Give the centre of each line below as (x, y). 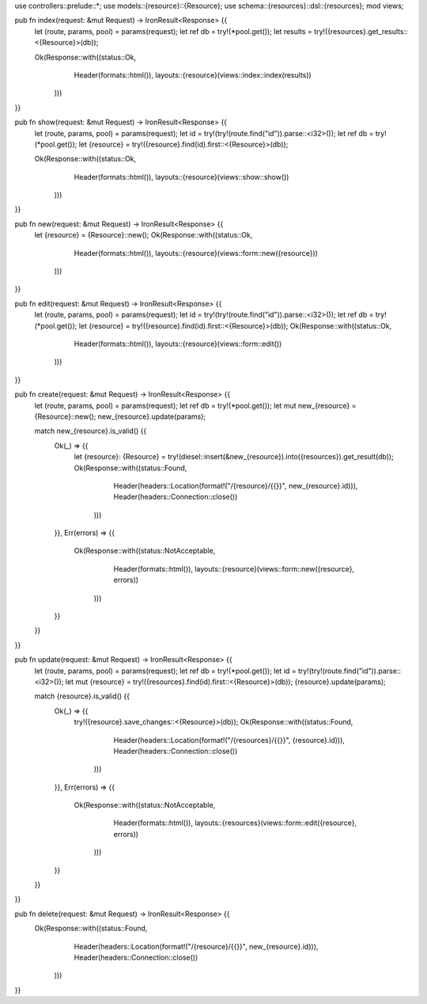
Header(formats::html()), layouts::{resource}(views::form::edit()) (178, 344)
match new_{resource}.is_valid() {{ (91, 431)
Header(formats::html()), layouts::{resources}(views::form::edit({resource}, (235, 823)
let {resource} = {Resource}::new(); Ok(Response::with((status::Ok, (144, 235)
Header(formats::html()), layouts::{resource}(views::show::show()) (181, 177)
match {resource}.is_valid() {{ (82, 696)
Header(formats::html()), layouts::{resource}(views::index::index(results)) (193, 74)
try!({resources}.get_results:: (361, 31)
